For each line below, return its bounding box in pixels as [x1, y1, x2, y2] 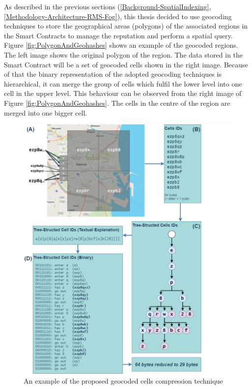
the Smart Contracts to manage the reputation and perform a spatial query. [4, 30, 233, 40]
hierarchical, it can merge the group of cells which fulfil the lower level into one [4, 78, 242, 89]
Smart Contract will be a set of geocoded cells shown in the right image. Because [4, 59, 248, 69]
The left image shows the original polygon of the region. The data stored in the [4, 49, 243, 60]
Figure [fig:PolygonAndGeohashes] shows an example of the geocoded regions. [4, 40, 238, 50]
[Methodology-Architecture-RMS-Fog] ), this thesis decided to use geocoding [4, 11, 232, 21]
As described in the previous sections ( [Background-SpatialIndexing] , [4, 1, 211, 11]
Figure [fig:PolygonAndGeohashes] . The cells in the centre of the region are [4, 97, 230, 108]
